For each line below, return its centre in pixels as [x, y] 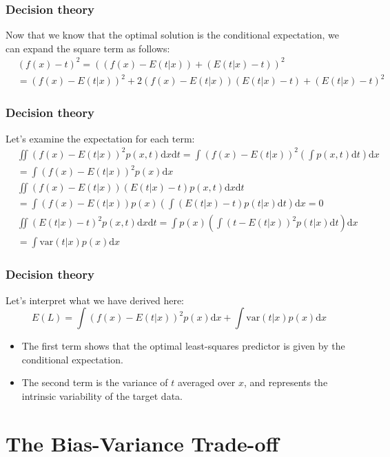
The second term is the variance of [95, 382]
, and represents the [286, 382]
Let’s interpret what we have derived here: [95, 300]
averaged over [206, 382]
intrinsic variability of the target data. [102, 396]
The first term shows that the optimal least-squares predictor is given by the [183, 346]
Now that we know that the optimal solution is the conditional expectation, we [172, 35]
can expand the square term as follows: [88, 48]
